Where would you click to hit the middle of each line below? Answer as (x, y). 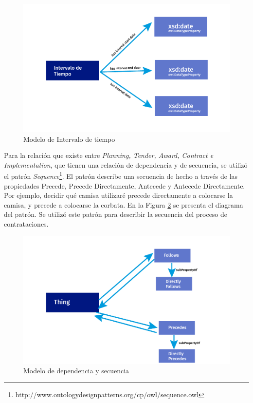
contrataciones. (26, 224)
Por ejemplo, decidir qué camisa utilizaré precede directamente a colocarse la (118, 195)
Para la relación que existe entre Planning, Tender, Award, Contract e (109, 155)
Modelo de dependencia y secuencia (76, 371)
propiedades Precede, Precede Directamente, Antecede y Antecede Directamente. (125, 185)
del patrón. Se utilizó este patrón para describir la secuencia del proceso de (116, 214)
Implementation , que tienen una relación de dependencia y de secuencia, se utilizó (126, 164)
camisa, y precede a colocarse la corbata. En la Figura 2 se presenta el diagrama (124, 204)
